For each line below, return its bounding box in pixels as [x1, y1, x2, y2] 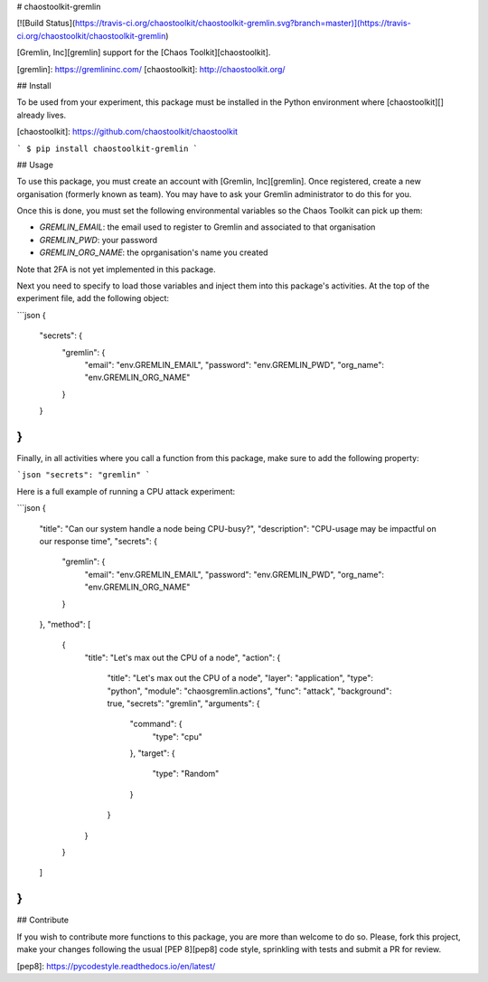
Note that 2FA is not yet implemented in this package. [16, 263, 216, 275]
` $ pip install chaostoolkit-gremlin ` [16, 143, 199, 154]
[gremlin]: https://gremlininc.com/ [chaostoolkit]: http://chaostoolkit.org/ [16, 63, 286, 74]
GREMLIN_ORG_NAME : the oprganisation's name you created [39, 247, 268, 258]
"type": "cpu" [152, 731, 202, 741]
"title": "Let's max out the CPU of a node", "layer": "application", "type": [107, 673, 374, 684]
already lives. [16, 109, 67, 120]
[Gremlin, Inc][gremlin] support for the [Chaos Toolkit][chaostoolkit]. [16, 47, 271, 58]
